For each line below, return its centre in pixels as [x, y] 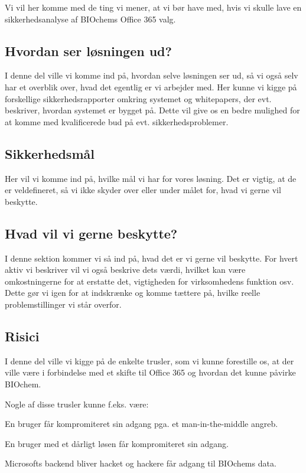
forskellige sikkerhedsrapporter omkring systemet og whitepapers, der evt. [138, 98]
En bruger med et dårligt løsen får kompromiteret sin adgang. [117, 443]
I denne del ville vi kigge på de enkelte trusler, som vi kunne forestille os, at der [149, 361]
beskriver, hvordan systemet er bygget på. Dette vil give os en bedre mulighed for [152, 110]
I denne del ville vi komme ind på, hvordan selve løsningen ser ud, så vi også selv [152, 75]
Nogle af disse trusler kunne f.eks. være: [77, 404]
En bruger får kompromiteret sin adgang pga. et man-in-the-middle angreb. [141, 424]
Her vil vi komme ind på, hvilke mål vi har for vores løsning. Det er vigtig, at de [151, 178]
